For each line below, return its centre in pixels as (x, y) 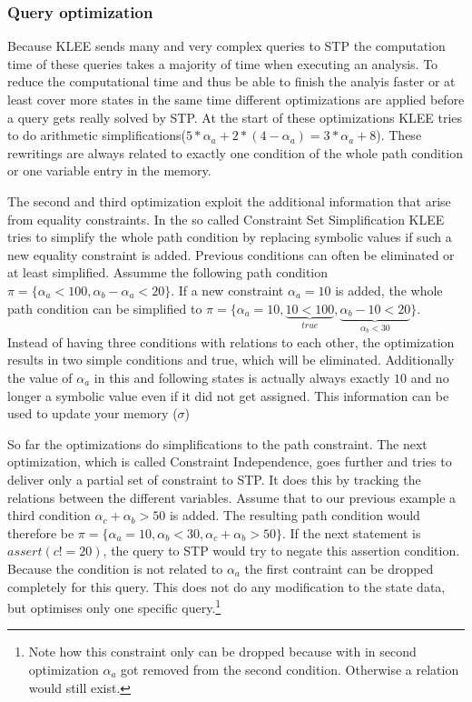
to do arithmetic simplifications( (97, 135)
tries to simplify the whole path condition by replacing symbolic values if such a (230, 237)
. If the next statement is (351, 532)
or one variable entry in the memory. (109, 170)
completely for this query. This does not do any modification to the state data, (226, 586)
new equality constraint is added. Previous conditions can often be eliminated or (231, 254)
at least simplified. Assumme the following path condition (168, 272)
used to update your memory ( (93, 413)
